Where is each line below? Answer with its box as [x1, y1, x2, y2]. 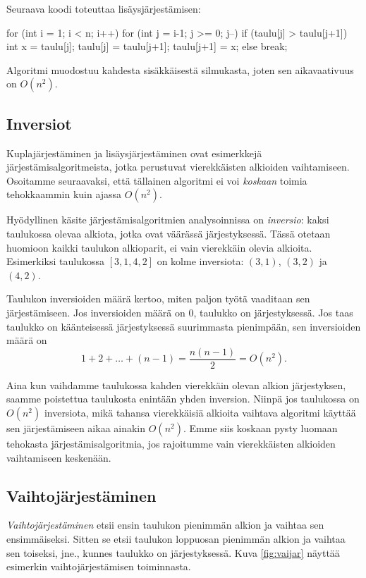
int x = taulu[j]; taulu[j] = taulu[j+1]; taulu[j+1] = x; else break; [6, 39, 288, 54]
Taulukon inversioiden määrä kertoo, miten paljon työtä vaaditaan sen [6, 291, 310, 306]
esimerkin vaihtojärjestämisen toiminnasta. [6, 559, 191, 574]
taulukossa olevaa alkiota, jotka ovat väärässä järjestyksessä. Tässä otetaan [6, 226, 331, 240]
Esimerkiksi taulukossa [6, 254, 104, 269]
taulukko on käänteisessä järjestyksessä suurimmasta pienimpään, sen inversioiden [6, 319, 361, 333]
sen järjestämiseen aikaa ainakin [6, 420, 146, 435]
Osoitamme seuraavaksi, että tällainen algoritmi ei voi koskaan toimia [6, 173, 307, 187]
